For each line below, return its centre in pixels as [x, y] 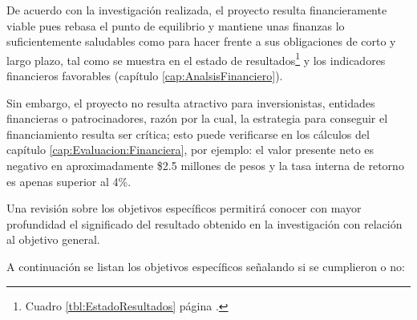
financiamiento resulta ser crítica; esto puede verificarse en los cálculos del [188, 134]
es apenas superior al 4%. [69, 181]
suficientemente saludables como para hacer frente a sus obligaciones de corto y [201, 41]
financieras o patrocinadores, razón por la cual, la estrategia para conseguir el [197, 118]
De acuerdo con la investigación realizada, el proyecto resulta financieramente [197, 10]
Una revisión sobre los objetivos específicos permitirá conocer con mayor [184, 208]
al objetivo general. [53, 239]
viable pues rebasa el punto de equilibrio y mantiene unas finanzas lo [176, 25]
